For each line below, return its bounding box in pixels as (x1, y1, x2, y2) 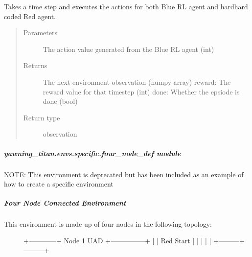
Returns (23, 60, 47, 70)
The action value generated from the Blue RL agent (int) (43, 44, 214, 54)
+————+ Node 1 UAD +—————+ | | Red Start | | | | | (23, 235, 211, 245)
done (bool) (43, 96, 78, 106)
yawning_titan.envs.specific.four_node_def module (4, 148, 181, 158)
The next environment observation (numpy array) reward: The (43, 76, 231, 87)
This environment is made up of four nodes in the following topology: (4, 219, 212, 229)
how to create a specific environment (4, 179, 114, 189)
